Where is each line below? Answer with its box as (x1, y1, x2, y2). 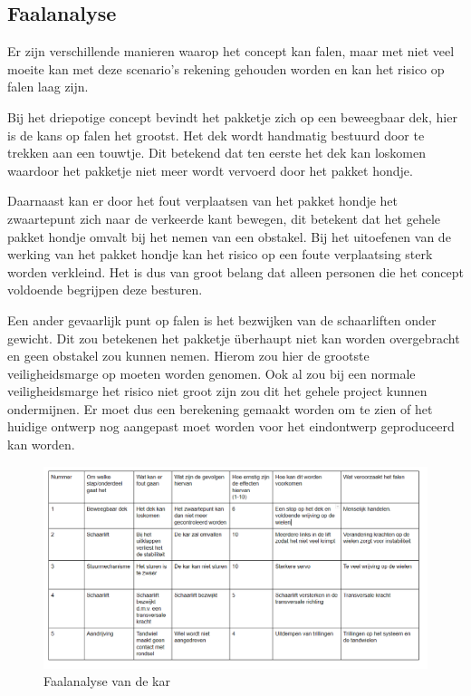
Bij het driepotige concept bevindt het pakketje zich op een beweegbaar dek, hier (7, 107, 457, 126)
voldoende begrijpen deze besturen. (7, 280, 203, 299)
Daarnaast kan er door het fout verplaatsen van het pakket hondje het (7, 191, 399, 210)
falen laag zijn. (7, 77, 89, 96)
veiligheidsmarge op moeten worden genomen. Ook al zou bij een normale (7, 363, 416, 382)
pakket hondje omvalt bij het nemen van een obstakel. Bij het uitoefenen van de (7, 227, 451, 246)
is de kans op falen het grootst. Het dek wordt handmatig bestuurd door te (7, 125, 425, 144)
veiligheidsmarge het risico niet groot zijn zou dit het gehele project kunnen (7, 382, 428, 401)
